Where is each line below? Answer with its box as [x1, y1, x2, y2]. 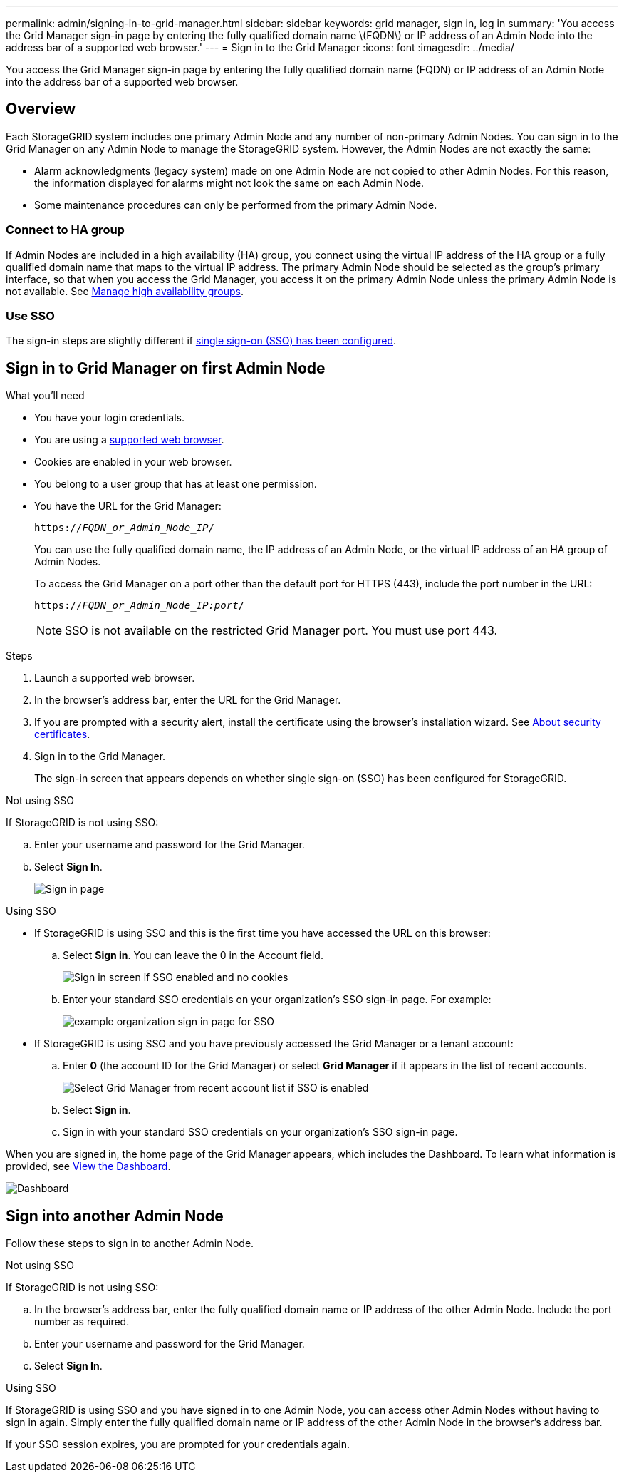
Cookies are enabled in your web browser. [34, 456, 232, 468]
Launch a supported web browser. [34, 672, 195, 684]
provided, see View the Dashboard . [6, 1160, 171, 1173]
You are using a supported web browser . [34, 433, 224, 446]
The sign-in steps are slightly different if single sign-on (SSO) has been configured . [6, 334, 397, 347]
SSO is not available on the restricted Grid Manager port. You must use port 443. [65, 623, 498, 638]
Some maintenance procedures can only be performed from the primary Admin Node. [34, 198, 437, 211]
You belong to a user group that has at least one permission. [34, 478, 317, 491]
